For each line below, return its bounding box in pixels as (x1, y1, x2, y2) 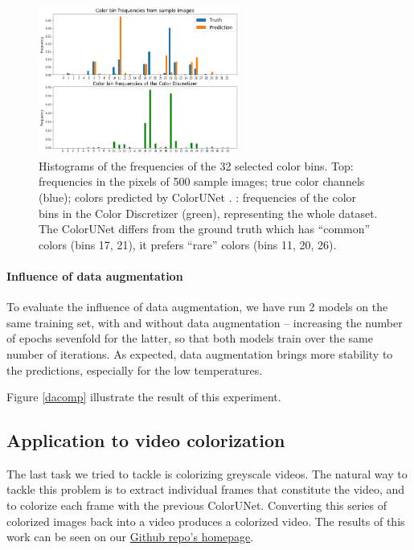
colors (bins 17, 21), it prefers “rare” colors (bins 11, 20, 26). (39, 236, 337, 252)
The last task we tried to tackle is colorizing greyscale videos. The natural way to (6, 465, 408, 482)
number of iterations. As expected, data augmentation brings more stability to (6, 345, 393, 362)
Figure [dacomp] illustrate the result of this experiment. (6, 388, 281, 405)
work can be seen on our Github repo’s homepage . (6, 528, 254, 545)
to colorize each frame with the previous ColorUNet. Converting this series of (6, 497, 387, 514)
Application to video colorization (6, 428, 285, 453)
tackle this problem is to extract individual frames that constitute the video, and (6, 481, 405, 498)
